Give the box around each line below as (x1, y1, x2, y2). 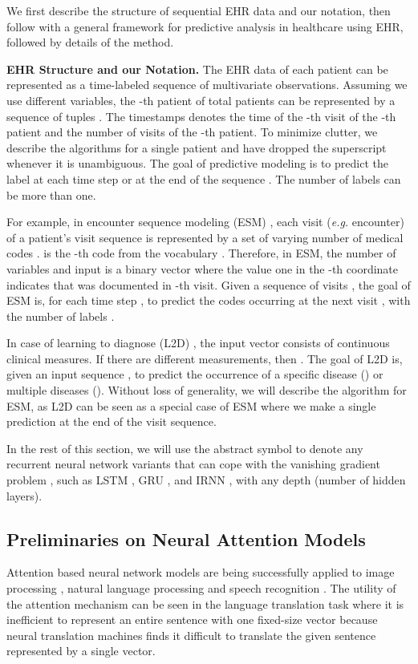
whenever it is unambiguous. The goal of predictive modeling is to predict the (6, 155, 388, 172)
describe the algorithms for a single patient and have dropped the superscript (6, 139, 387, 156)
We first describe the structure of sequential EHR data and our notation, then (6, 2, 391, 18)
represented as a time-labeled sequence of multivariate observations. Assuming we (6, 76, 408, 93)
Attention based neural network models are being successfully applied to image (6, 564, 395, 581)
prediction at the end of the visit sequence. (6, 413, 217, 430)
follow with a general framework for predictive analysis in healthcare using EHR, (6, 18, 404, 34)
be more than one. (6, 186, 96, 203)
